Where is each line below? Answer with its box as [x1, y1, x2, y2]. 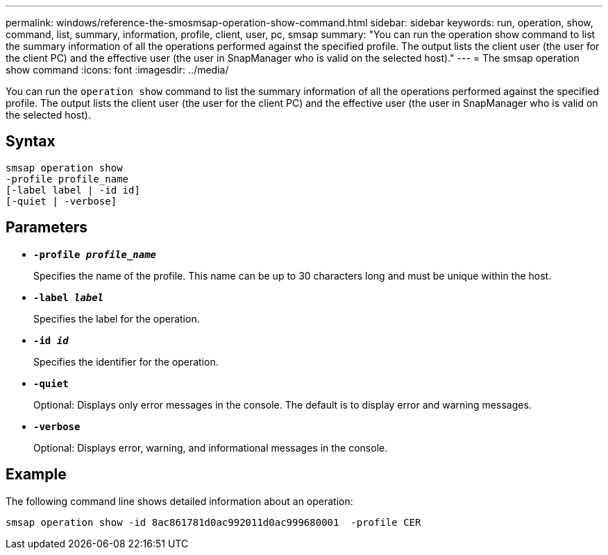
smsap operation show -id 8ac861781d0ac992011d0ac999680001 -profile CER [6, 516, 421, 528]
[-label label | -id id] [6, 184, 140, 196]
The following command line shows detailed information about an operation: [6, 495, 353, 507]
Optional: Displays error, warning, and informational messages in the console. [33, 441, 388, 454]
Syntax [6, 133, 56, 151]
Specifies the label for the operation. [33, 312, 200, 325]
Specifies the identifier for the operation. [33, 355, 219, 368]
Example [6, 466, 67, 484]
